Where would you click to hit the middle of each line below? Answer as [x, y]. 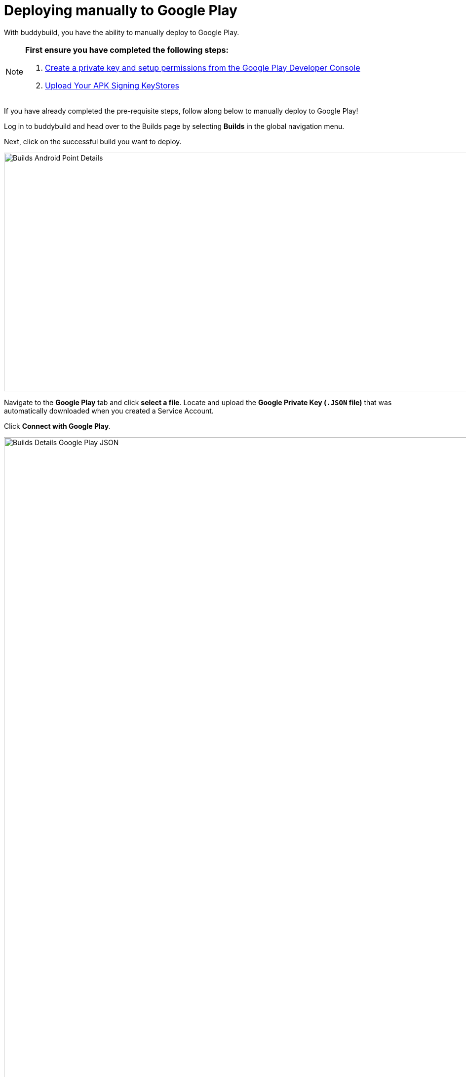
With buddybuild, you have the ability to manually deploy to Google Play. [122, 32]
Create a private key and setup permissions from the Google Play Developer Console [203, 67]
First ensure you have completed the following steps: [127, 50]
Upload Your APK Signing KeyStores [112, 85]
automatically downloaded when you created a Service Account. [109, 411]
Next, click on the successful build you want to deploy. [93, 141]
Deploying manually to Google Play [121, 10]
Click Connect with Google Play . [58, 426]
